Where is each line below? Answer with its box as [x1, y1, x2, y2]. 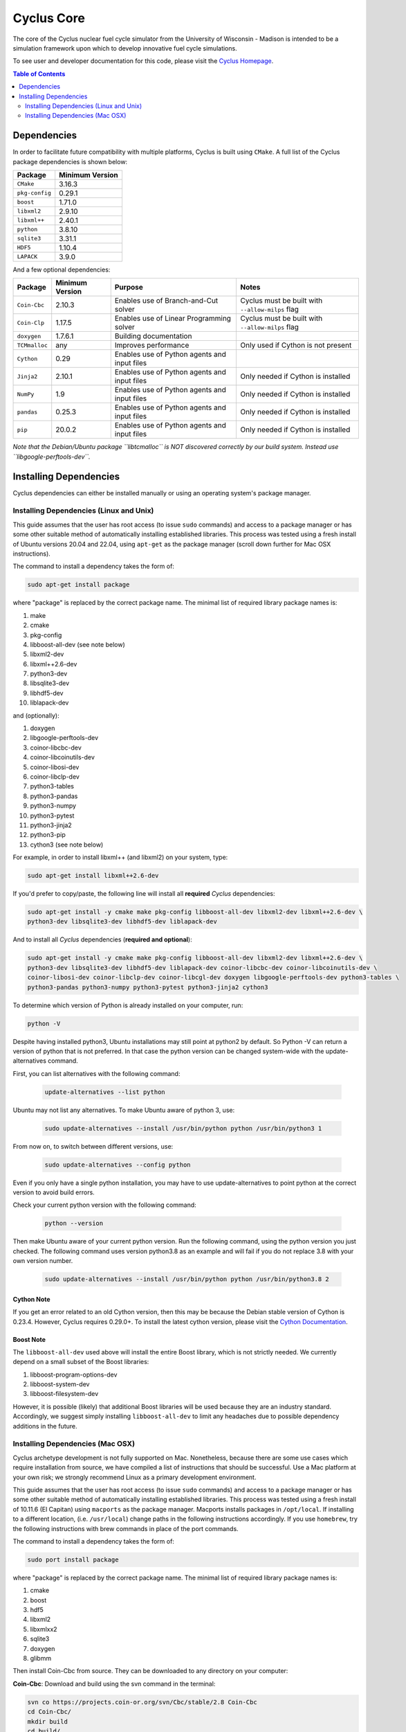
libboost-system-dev [30, 1380, 90, 1388]
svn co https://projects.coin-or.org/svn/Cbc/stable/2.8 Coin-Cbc [27, 1698, 257, 1706]
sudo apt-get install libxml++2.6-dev [27, 872, 159, 880]
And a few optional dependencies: [12, 265, 111, 274]
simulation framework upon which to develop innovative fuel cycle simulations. [12, 44, 238, 52]
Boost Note [12, 1335, 46, 1343]
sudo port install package [27, 1555, 119, 1564]
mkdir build [27, 1717, 68, 1725]
